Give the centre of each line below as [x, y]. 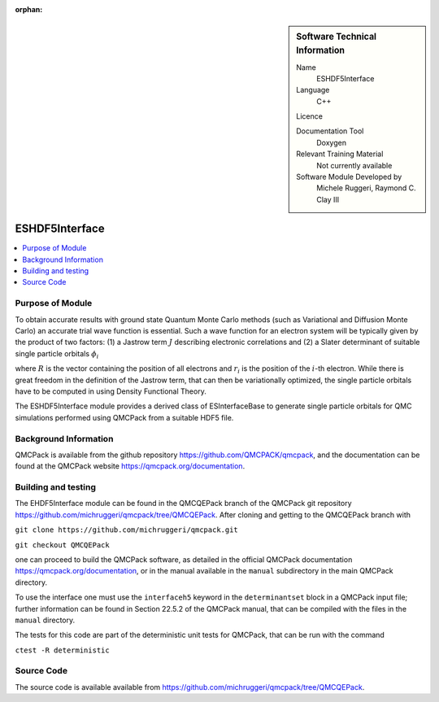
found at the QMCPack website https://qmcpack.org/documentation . [130, 466]
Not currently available [354, 165]
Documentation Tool [330, 131]
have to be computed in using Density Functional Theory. [111, 391]
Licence [309, 116]
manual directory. [45, 620]
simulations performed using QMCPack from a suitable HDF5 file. [124, 417]
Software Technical [337, 37]
